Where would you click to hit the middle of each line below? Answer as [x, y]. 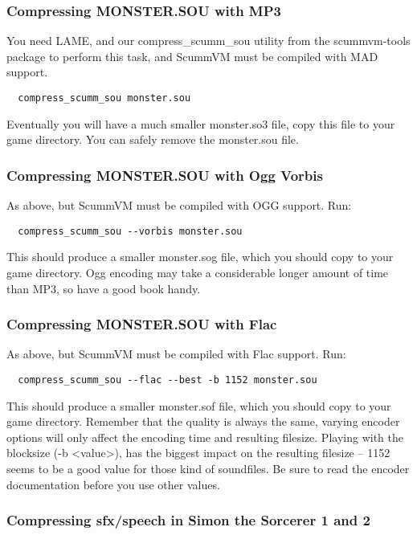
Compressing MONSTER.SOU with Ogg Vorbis [165, 175]
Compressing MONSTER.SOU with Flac [142, 324]
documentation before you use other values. [113, 484]
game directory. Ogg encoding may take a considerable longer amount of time [198, 272]
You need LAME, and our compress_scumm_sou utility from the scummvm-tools [208, 41]
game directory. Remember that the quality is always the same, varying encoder [203, 421]
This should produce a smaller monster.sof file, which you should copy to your [199, 405]
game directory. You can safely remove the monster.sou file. [153, 139]
